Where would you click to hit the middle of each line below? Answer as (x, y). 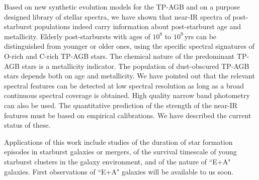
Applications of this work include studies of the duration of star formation (118, 142)
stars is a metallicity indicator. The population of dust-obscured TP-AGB (136, 66)
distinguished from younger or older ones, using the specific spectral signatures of (129, 46)
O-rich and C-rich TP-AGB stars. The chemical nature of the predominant (119, 56)
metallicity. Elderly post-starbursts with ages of (77, 36)
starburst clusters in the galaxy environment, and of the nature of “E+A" (117, 161)
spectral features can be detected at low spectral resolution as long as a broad (124, 85)
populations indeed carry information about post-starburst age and (138, 26)
